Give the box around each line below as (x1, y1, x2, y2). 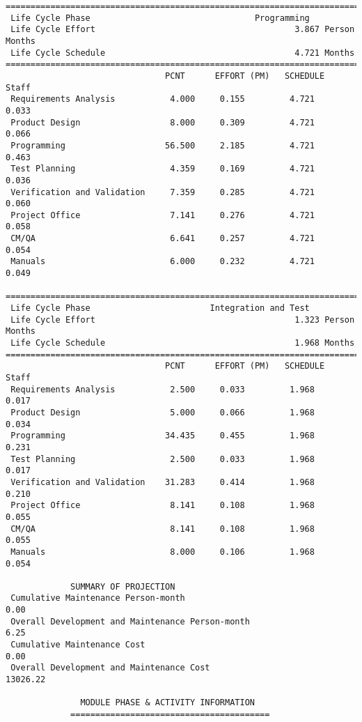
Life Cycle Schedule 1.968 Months (10, 338, 355, 348)
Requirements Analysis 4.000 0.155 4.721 (10, 94, 315, 105)
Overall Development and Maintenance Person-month (10, 616, 250, 627)
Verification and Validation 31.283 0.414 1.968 (10, 477, 315, 487)
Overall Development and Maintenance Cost (10, 663, 210, 673)
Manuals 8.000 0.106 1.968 (10, 546, 315, 557)
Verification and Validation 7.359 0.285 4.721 (10, 187, 315, 197)
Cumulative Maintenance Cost (10, 640, 145, 650)
